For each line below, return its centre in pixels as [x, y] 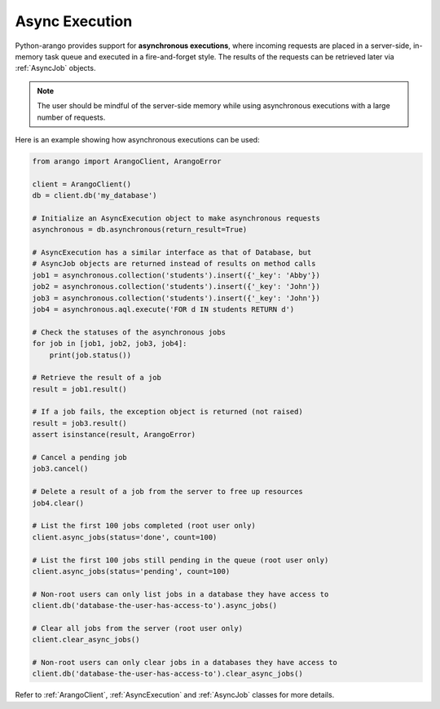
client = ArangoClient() [82, 184]
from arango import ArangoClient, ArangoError [127, 161]
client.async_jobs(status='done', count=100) [125, 537]
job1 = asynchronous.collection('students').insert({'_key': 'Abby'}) [176, 275]
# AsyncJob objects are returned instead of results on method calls [174, 264]
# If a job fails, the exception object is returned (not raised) [167, 412]
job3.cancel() [60, 469]
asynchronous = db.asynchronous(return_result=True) [140, 230]
